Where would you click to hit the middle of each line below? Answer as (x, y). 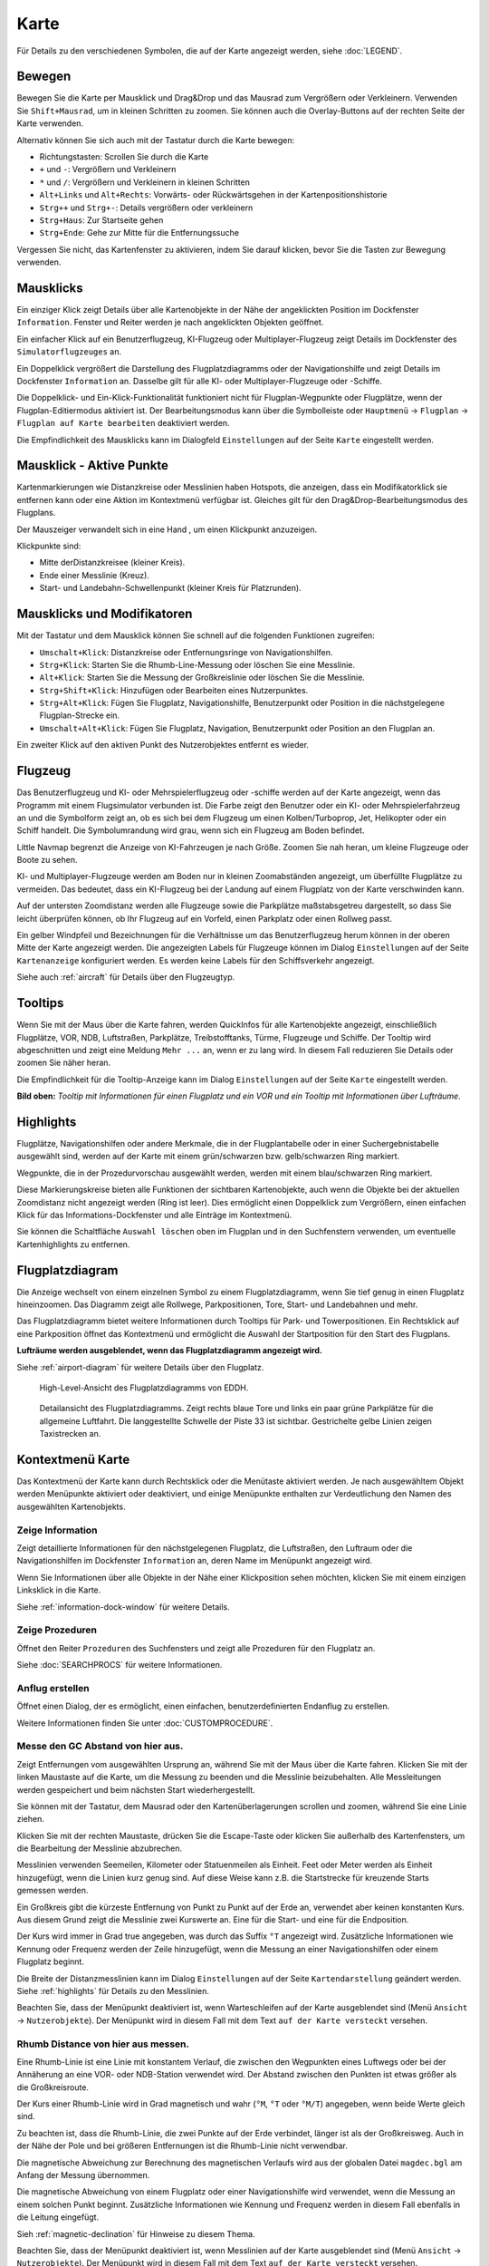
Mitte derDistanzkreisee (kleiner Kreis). (112, 563)
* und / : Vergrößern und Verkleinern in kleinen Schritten (145, 182)
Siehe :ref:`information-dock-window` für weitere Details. (123, 1607)
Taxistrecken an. (70, 1434)
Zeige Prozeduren (57, 1630)
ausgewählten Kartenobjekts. (71, 1506)
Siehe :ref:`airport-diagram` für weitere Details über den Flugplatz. (140, 1367)
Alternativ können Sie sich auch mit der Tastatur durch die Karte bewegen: (156, 140)
